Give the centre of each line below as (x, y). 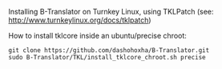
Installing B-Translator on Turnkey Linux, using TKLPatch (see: (111, 12)
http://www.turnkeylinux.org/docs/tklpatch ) (80, 20)
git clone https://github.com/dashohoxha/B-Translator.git (109, 51)
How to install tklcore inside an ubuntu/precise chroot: (97, 36)
